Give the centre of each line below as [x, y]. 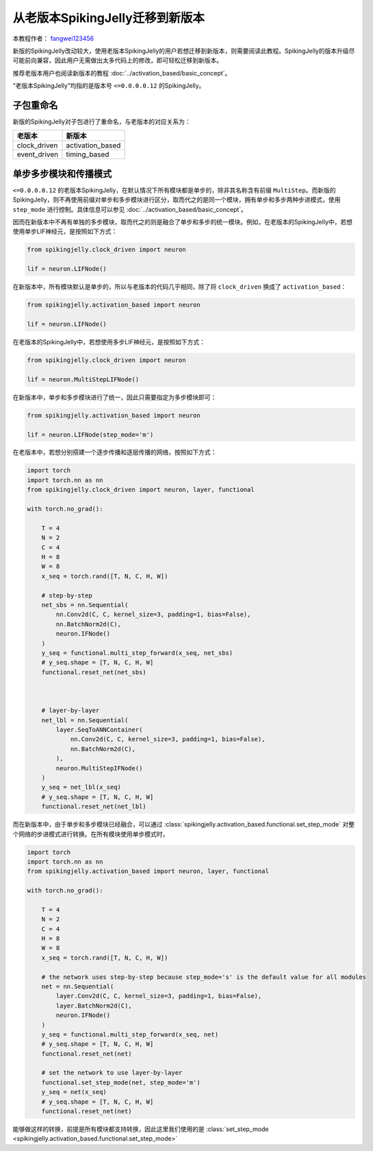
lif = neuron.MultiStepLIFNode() [83, 379]
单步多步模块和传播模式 [62, 174]
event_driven [38, 154]
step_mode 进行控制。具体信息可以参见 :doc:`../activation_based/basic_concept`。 [130, 209]
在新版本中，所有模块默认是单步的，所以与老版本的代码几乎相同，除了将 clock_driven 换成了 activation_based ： [180, 287]
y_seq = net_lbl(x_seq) [81, 787]
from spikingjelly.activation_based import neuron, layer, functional [148, 871]
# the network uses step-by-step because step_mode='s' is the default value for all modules [204, 977]
